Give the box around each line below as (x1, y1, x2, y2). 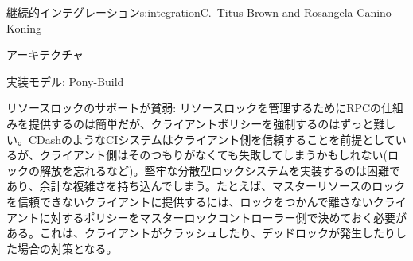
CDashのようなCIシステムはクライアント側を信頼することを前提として (28, 130, 395, 147)
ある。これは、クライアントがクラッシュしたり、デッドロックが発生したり (6, 224, 395, 241)
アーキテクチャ (6, 46, 84, 63)
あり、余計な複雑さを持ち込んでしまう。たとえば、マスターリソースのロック (6, 177, 406, 194)
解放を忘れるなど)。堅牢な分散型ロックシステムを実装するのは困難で (39, 162, 401, 178)
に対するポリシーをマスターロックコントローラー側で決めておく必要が (39, 208, 407, 225)
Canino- (357, 4, 395, 20)
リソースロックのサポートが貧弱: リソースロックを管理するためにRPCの (6, 99, 382, 116)
